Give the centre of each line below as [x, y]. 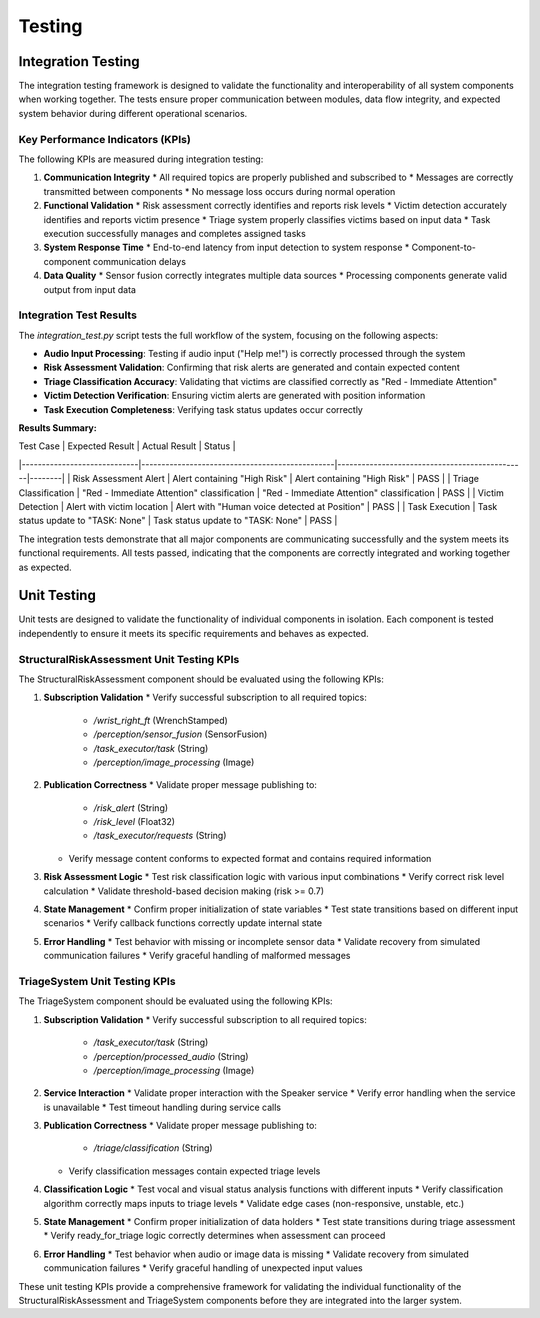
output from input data [90, 289]
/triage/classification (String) [153, 1148]
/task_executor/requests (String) [160, 836]
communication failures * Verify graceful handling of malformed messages [197, 956]
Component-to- [444, 247]
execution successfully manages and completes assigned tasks [175, 233]
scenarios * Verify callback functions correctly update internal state [183, 923]
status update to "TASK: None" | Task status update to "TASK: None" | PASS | [178, 521]
